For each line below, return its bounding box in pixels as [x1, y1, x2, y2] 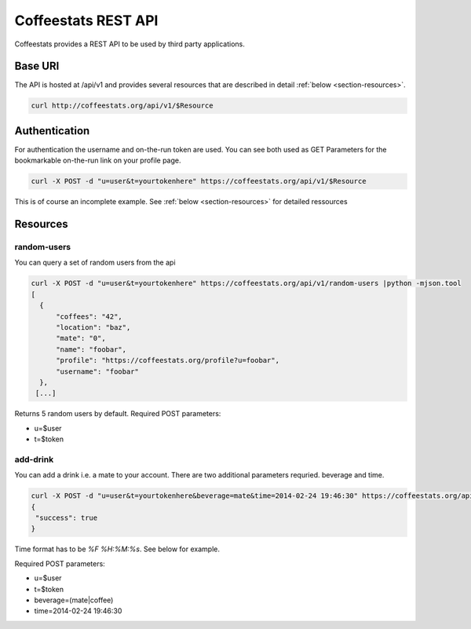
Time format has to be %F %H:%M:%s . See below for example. [14, 544, 220, 554]
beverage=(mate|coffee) [34, 595, 114, 605]
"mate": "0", [56, 334, 106, 343]
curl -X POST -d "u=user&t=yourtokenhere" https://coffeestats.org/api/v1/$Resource [31, 177, 367, 186]
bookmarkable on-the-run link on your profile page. [14, 155, 181, 165]
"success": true [35, 514, 98, 522]
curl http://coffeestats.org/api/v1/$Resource [31, 101, 214, 110]
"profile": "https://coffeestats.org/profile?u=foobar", [56, 356, 280, 365]
